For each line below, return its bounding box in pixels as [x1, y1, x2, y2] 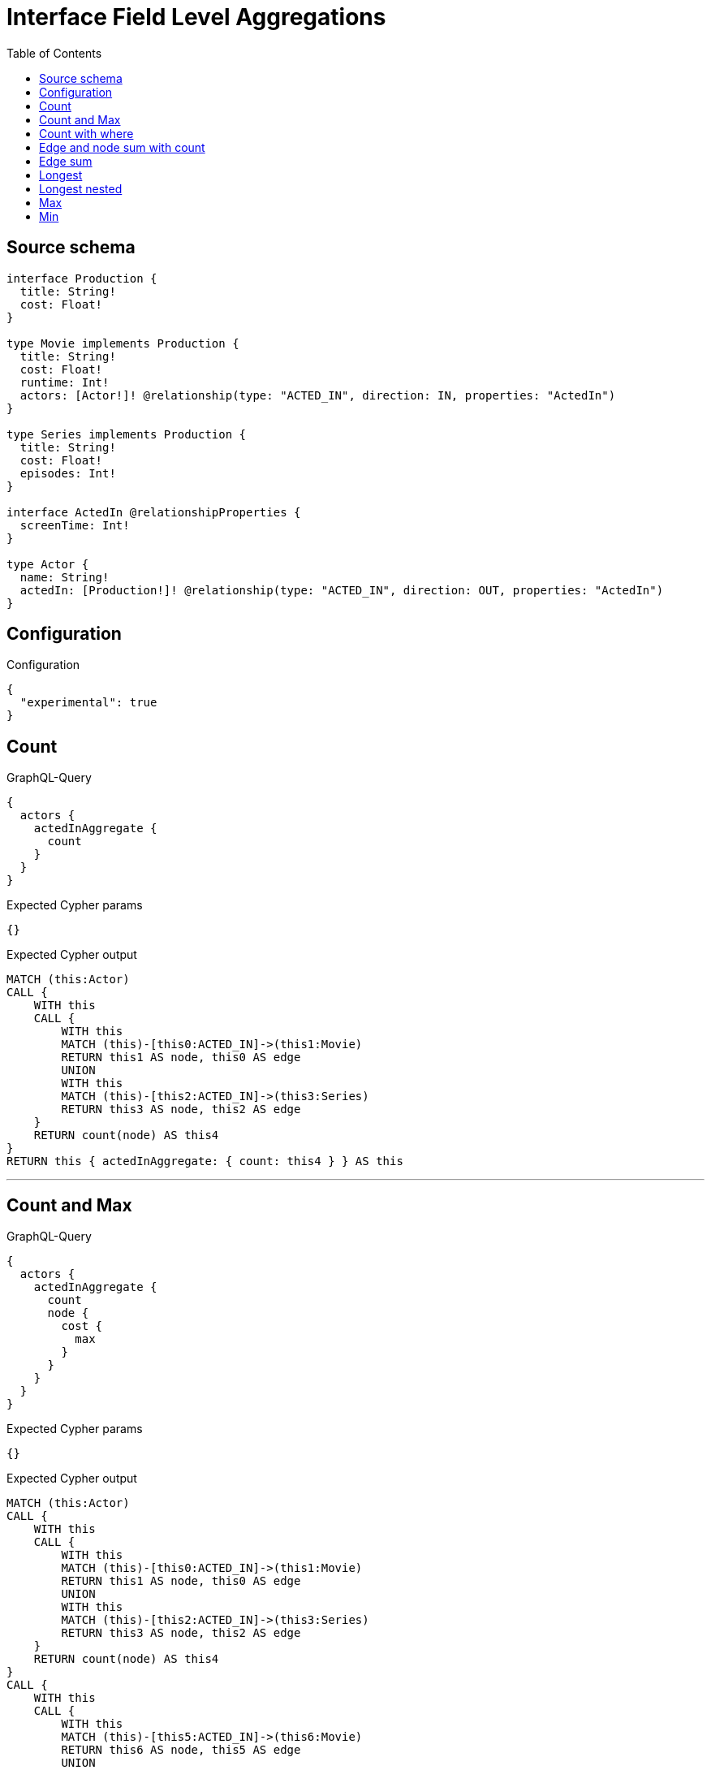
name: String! [19, 570, 110, 584]
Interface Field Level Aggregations [6, 3, 386, 31]
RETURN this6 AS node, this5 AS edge [61, 1743, 301, 1757]
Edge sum [39, 153, 93, 168]
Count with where [39, 126, 134, 140]
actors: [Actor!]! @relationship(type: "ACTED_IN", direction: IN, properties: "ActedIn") [19, 388, 616, 402]
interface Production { [6, 271, 157, 285]
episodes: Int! [19, 466, 116, 480]
